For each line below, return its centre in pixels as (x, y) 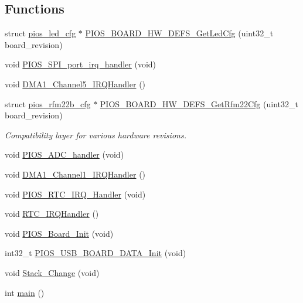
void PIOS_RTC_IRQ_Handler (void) (75, 194)
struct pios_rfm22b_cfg (48, 103)
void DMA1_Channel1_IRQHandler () (75, 174)
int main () (25, 292)
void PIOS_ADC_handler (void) (64, 154)
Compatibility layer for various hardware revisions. (96, 135)
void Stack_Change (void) (52, 272)
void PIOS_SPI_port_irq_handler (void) (81, 64)
